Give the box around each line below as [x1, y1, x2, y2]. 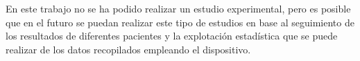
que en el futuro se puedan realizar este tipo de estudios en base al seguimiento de [6, 15, 354, 29]
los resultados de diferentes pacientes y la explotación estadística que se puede [6, 28, 338, 43]
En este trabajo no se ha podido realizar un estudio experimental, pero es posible [6, 1, 351, 15]
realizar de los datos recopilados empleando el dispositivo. [6, 42, 251, 56]
